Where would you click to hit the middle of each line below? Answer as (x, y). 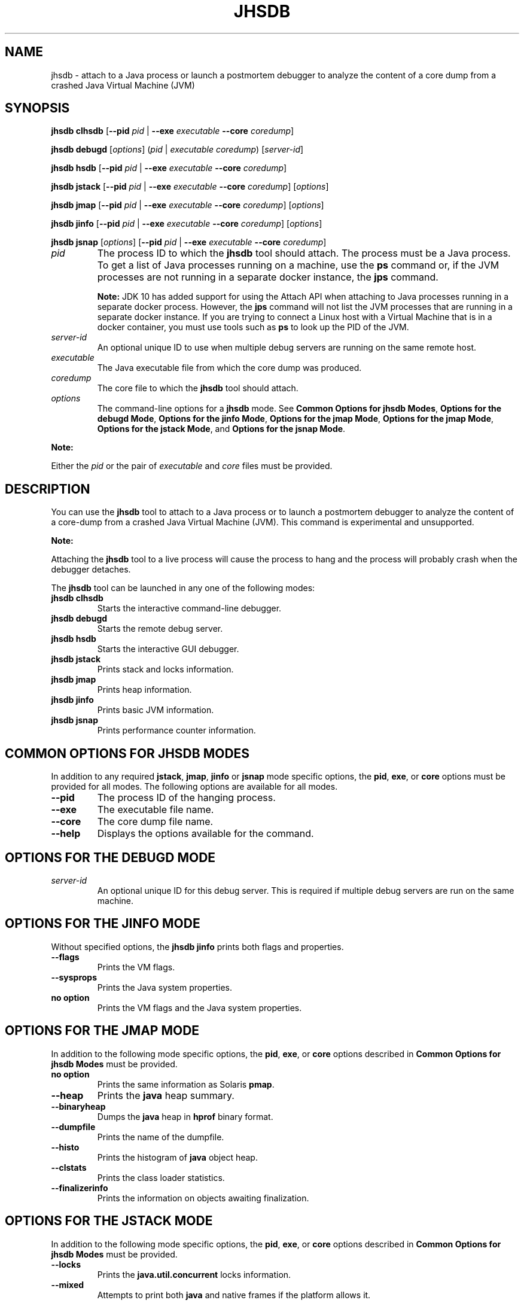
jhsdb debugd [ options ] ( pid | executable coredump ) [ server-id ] (177, 150)
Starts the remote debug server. (160, 629)
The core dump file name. (155, 822)
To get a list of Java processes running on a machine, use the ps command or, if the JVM (298, 265)
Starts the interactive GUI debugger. (168, 649)
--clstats (69, 1167)
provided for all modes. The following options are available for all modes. (194, 787)
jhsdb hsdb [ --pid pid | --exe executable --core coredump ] (169, 168)
